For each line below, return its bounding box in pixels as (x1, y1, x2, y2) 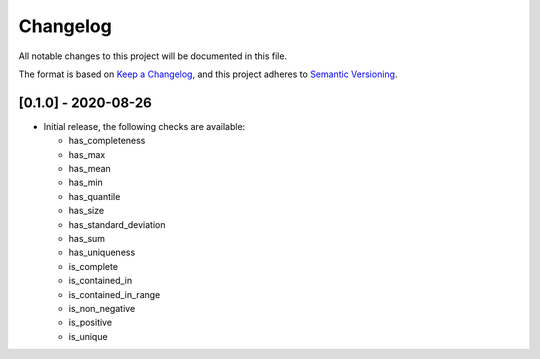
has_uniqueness (68, 246, 136, 259)
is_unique (68, 330, 109, 342)
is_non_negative (68, 302, 136, 314)
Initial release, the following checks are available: (43, 120, 246, 132)
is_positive (68, 316, 113, 329)
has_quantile (68, 190, 121, 202)
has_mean (68, 163, 112, 175)
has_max (68, 148, 106, 160)
